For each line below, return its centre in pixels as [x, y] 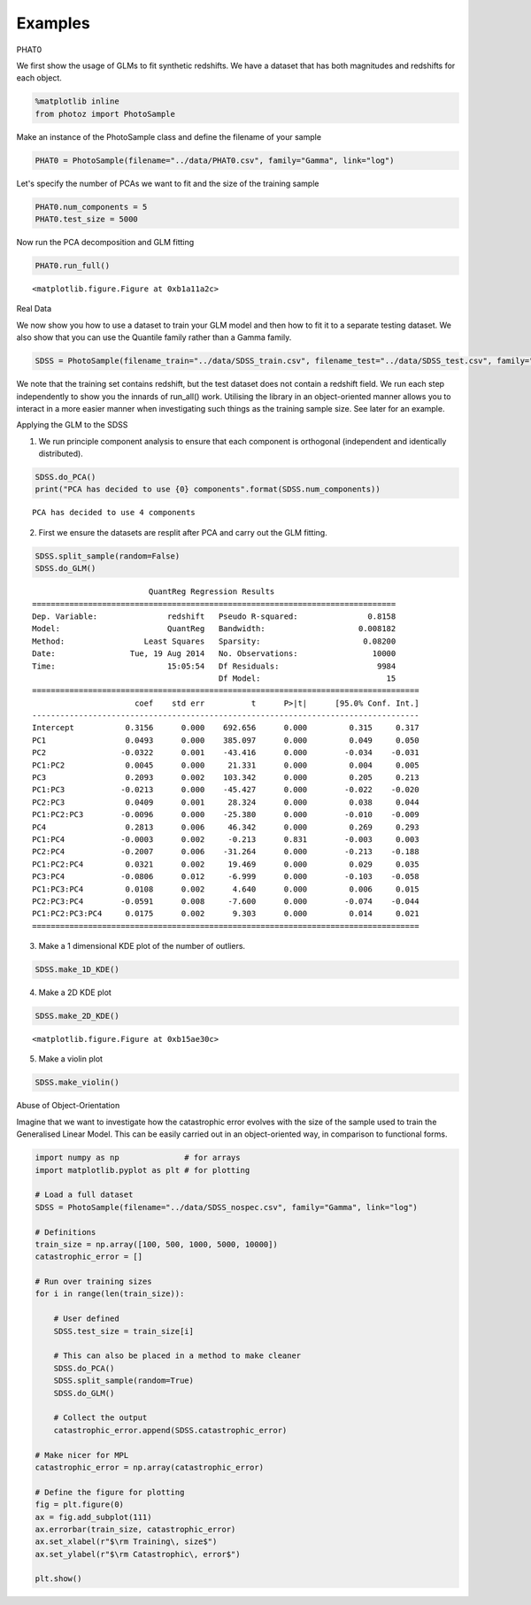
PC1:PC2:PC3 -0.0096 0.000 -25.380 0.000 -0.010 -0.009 [226, 815]
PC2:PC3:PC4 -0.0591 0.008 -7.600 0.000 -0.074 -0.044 [226, 901]
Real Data [34, 309]
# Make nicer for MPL [82, 1455]
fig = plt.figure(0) [79, 1505]
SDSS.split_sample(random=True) [124, 1381]
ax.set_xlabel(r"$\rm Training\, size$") [126, 1542]
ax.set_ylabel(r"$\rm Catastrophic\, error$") [138, 1554]
